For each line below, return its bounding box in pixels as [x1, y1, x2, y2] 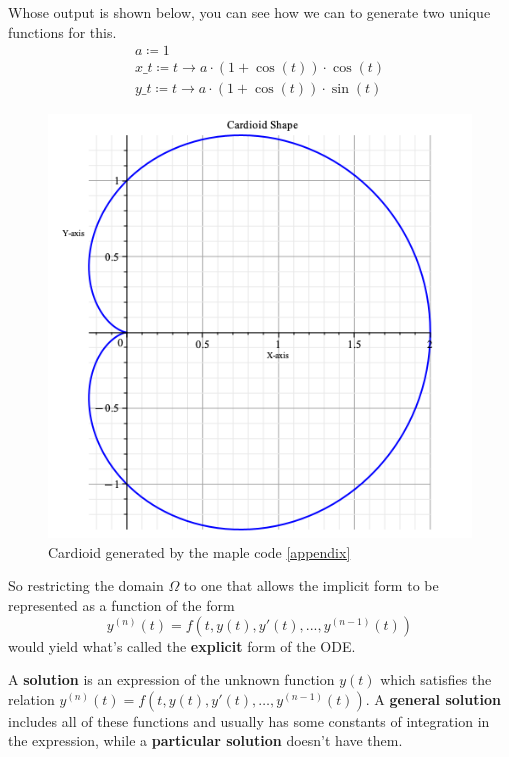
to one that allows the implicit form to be [183, 575, 439, 596]
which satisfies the [380, 669, 492, 690]
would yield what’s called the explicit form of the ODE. [8, 635, 356, 656]
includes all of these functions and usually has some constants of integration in [8, 710, 490, 731]
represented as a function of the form [8, 595, 235, 616]
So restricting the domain [8, 575, 164, 596]
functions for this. [8, 21, 117, 42]
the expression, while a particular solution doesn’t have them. [8, 730, 403, 751]
